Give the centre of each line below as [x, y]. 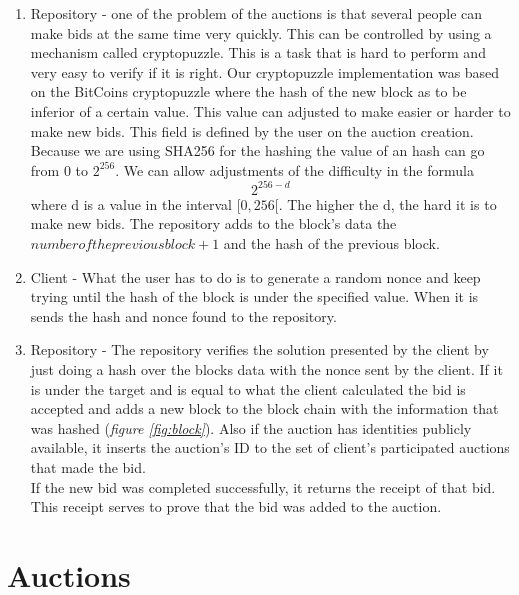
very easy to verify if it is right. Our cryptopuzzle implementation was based [265, 71]
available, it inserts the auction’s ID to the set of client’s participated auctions [270, 447]
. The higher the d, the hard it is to [387, 203]
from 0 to [59, 169]
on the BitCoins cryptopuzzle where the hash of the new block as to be [248, 91]
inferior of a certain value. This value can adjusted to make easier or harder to [270, 110]
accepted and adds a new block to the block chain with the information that [264, 408]
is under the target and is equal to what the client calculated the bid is [248, 388]
